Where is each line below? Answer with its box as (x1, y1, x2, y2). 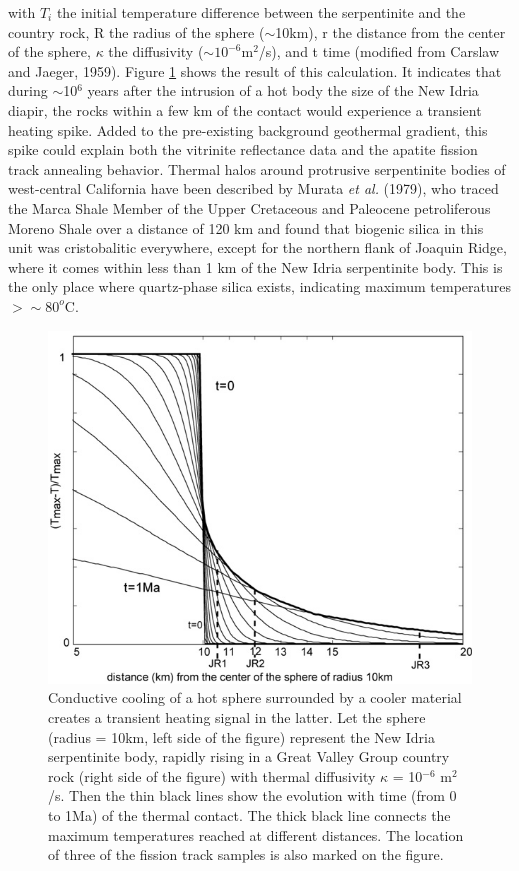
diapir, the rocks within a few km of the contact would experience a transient (8, 99, 482, 120)
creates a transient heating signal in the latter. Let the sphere (48, 707, 426, 728)
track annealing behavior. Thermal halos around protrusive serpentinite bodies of (8, 158, 506, 179)
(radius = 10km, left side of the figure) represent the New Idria (48, 726, 435, 747)
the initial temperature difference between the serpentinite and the (56, 2, 466, 22)
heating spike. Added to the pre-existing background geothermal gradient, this (8, 119, 488, 140)
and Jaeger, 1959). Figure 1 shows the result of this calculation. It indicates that (8, 60, 502, 81)
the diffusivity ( (108, 41, 204, 62)
